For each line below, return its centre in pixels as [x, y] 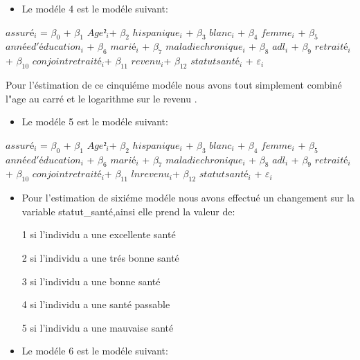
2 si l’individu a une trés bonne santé [100, 257]
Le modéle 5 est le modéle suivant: [95, 121]
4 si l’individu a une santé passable [96, 304]
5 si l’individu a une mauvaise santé [98, 327]
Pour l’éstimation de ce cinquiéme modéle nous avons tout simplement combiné [174, 84]
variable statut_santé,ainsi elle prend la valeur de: [128, 211]
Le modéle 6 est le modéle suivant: [95, 351]
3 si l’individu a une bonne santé [91, 281]
